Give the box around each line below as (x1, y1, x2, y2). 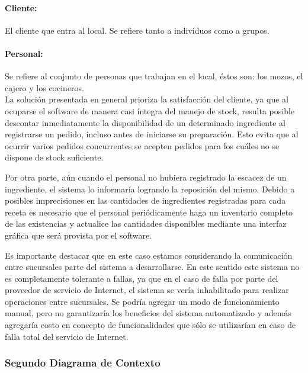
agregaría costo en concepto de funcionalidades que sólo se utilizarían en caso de (5, 319, 296, 331)
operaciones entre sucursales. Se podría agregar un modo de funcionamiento (5, 295, 280, 307)
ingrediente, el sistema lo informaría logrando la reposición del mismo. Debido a (5, 182, 295, 195)
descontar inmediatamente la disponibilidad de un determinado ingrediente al (5, 116, 285, 128)
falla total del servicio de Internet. (5, 330, 129, 342)
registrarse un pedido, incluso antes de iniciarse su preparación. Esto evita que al (5, 128, 299, 140)
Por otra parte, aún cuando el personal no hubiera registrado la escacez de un (5, 171, 287, 183)
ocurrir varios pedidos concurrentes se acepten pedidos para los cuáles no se (5, 139, 280, 152)
